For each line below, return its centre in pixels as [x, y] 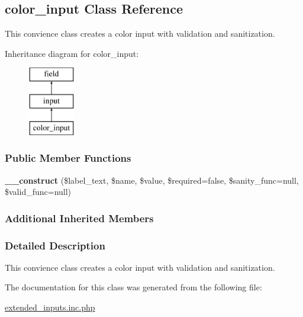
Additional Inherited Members [79, 218]
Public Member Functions [68, 158]
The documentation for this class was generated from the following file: [133, 287]
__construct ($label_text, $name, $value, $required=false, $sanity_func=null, [152, 180]
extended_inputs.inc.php [50, 307]
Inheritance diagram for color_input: [72, 53]
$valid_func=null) [38, 192]
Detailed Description [55, 245]
